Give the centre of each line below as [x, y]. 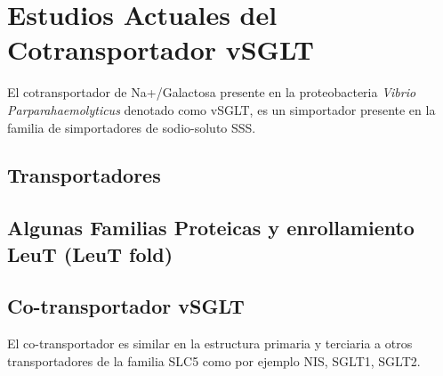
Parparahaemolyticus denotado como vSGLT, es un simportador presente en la [221, 109]
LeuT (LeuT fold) [90, 253]
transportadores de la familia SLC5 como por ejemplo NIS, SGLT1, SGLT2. [214, 360]
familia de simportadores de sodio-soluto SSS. [132, 127]
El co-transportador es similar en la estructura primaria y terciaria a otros [210, 343]
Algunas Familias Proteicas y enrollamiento [211, 228]
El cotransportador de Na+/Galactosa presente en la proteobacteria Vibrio [212, 92]
